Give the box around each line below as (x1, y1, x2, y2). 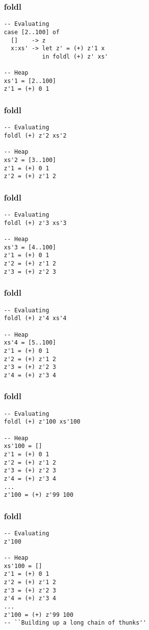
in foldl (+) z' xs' (42, 53, 108, 60)
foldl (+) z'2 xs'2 (4, 132, 66, 139)
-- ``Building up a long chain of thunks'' (4, 619, 147, 627)
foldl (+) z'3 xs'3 (4, 219, 66, 226)
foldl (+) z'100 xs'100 (4, 418, 81, 426)
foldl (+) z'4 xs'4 (4, 315, 66, 322)
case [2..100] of (4, 28, 60, 36)
